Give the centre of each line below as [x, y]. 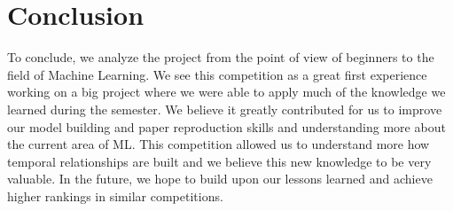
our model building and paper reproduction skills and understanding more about [226, 126]
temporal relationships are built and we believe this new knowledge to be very [219, 161]
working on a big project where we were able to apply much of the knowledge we [226, 92]
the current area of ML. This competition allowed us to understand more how [219, 144]
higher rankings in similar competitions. [115, 195]
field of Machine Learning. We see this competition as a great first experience [217, 74]
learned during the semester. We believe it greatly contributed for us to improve [225, 109]
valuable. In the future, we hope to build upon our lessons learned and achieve [220, 179]
